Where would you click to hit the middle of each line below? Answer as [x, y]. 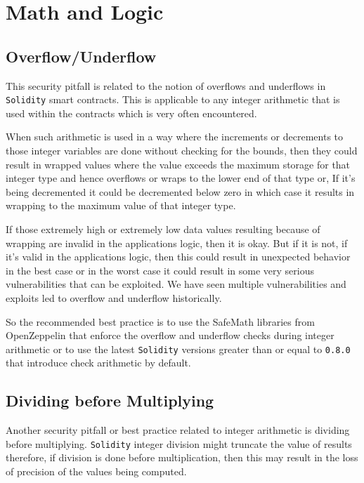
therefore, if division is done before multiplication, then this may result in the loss [182, 457]
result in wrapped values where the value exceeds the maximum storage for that [178, 164]
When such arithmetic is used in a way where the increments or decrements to [175, 137]
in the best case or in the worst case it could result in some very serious [160, 270]
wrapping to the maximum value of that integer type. [121, 205]
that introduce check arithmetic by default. [98, 363]
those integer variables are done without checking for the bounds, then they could [182, 151]
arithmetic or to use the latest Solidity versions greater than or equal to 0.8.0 [178, 349]
